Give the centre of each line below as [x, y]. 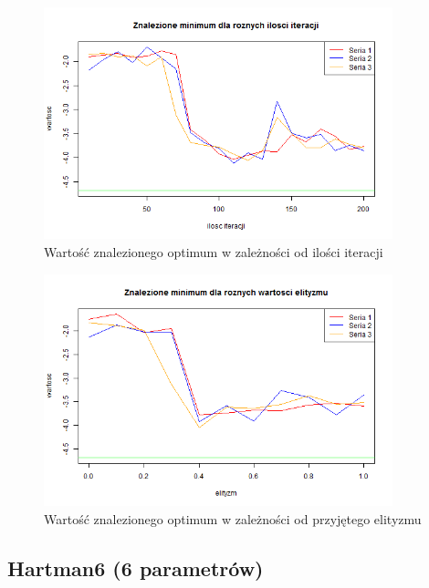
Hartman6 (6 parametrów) [136, 567]
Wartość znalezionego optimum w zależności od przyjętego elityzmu [233, 518]
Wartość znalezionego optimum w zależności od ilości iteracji [214, 251]
